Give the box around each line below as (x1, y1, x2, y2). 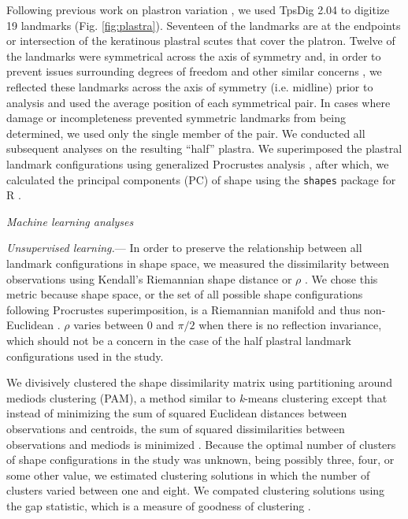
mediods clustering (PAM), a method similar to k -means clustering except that (6, 389, 388, 406)
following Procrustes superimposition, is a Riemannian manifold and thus (6, 301, 361, 317)
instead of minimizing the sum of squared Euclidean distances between (6, 405, 347, 421)
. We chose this (305, 270, 378, 287)
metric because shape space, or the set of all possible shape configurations (6, 286, 363, 302)
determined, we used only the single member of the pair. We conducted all (6, 124, 365, 141)
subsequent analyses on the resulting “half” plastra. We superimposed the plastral (6, 140, 402, 157)
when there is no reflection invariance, (198, 317, 382, 333)
